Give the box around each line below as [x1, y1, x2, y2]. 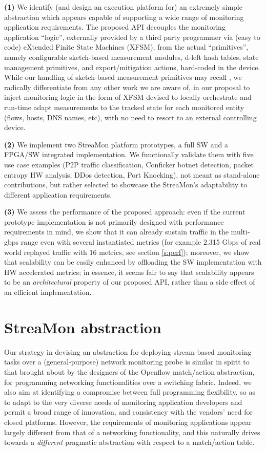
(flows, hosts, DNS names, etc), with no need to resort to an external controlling [4, 112, 257, 122]
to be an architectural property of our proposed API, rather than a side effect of [4, 276, 255, 287]
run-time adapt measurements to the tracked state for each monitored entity [4, 101, 244, 112]
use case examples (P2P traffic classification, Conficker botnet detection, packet [4, 159, 254, 169]
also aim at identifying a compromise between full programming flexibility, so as [4, 386, 256, 397]
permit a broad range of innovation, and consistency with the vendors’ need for [4, 406, 253, 417]
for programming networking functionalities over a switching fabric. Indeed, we [4, 376, 252, 387]
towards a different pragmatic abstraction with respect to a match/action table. [4, 437, 255, 447]
